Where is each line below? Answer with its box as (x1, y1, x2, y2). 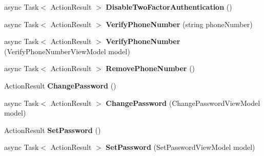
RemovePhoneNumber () (106, 63, 195, 74)
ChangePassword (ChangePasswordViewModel (106, 97, 260, 108)
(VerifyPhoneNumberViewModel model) (4, 46, 130, 56)
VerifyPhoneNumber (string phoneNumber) (106, 18, 253, 29)
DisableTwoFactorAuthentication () (106, 2, 232, 12)
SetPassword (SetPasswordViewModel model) (106, 142, 255, 152)
